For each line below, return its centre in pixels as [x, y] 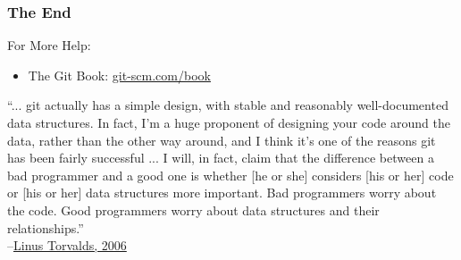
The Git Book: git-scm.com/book [119, 75]
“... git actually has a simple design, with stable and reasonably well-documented [228, 105]
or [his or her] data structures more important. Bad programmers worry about [222, 193]
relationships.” [46, 227]
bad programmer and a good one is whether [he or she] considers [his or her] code [230, 175]
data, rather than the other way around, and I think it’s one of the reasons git [222, 140]
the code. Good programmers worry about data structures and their [193, 210]
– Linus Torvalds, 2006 [67, 245]
